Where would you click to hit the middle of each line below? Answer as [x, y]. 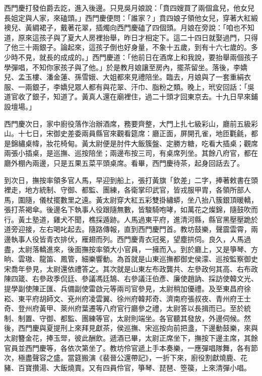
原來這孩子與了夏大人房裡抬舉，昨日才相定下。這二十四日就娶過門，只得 [138, 37]
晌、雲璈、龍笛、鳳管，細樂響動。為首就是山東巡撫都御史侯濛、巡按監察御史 [131, 259]
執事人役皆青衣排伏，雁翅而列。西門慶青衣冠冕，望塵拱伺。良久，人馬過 [131, 239]
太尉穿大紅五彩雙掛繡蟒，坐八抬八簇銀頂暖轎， [180, 199]
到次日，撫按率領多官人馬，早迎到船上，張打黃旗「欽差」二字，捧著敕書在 [127, 180]
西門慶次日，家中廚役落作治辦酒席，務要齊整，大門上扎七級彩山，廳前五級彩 [131, 123]
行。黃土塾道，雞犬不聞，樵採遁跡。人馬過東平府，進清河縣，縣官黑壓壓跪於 [131, 219]
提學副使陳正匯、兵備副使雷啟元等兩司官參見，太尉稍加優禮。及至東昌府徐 [127, 289]
